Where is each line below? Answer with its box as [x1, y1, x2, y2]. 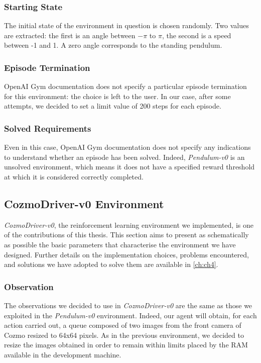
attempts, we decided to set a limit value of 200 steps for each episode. [4, 101, 221, 111]
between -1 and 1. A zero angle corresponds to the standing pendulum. [4, 40, 222, 50]
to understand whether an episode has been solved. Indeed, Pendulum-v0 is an [4, 151, 245, 162]
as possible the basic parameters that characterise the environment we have [4, 239, 236, 249]
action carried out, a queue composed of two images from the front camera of [4, 320, 241, 330]
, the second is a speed [162, 30, 231, 40]
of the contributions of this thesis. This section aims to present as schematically [4, 229, 249, 240]
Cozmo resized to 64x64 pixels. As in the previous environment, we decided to [4, 329, 244, 340]
